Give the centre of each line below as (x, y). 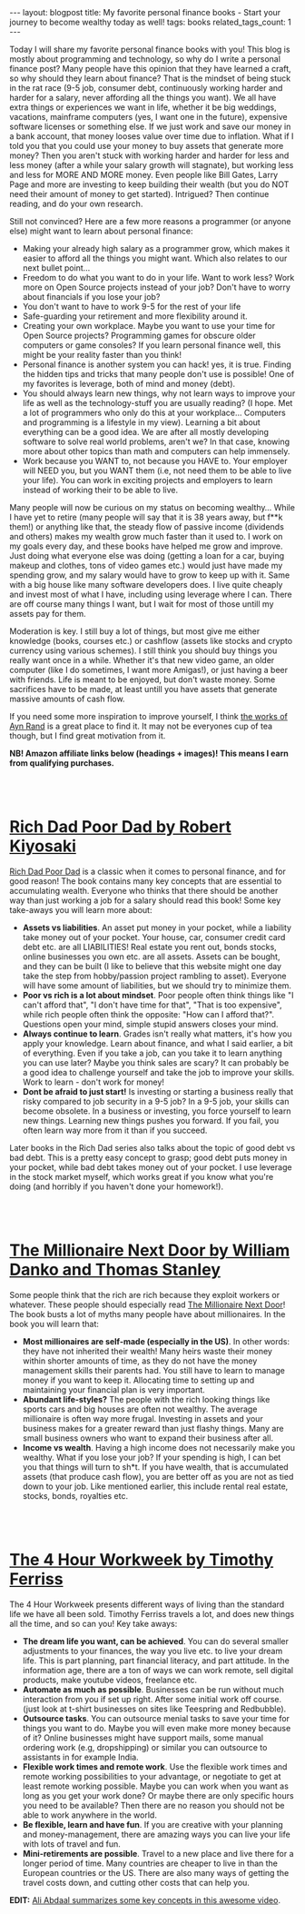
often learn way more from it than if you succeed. (115, 1130)
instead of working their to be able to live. (100, 490)
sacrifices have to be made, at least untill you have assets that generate (143, 689)
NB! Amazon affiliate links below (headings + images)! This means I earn (149, 753)
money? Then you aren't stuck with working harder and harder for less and (149, 155)
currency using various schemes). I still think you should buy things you (143, 650)
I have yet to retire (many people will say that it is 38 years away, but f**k (146, 517)
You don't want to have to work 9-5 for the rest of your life (132, 307)
